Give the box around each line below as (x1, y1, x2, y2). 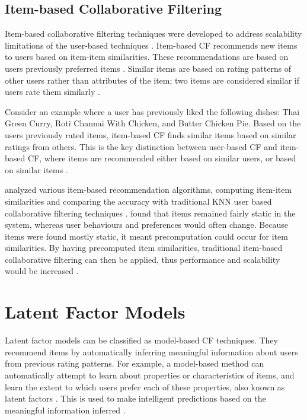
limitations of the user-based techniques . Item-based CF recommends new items (5, 39, 298, 51)
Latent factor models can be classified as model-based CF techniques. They (5, 334, 278, 346)
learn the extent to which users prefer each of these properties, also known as (5, 380, 285, 393)
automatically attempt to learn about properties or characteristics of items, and (5, 368, 295, 381)
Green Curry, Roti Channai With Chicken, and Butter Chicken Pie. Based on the (5, 117, 301, 129)
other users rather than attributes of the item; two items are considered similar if (5, 74, 299, 86)
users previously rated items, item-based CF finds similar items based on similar (5, 128, 296, 141)
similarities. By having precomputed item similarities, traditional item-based (5, 241, 283, 254)
